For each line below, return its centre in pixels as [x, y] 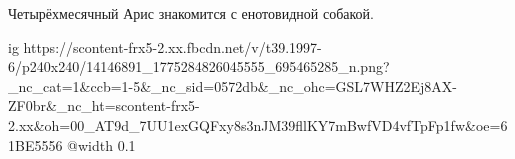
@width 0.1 [101, 144]
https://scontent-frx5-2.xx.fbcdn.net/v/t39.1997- [172, 46]
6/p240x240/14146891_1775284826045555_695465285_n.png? [199, 66]
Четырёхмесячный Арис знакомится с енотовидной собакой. [191, 13]
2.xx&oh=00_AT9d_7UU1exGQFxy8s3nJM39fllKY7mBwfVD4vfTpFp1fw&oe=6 [258, 124]
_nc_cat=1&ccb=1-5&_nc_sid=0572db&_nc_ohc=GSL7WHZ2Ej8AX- [232, 85]
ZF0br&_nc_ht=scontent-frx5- [104, 105]
